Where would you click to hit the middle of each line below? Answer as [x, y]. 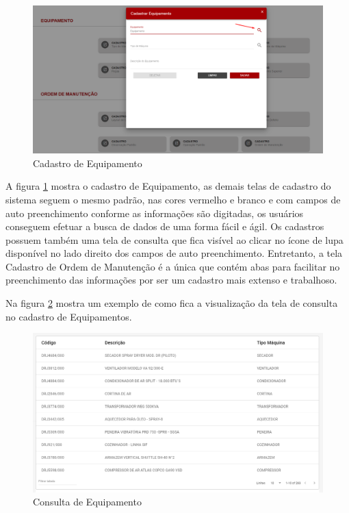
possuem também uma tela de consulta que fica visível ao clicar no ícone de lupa [174, 239]
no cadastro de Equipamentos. [69, 316]
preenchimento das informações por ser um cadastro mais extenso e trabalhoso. [171, 280]
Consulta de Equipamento [87, 502]
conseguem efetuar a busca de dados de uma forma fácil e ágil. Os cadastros [165, 226]
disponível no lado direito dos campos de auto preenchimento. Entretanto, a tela [174, 253]
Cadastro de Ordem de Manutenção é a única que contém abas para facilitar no [173, 266]
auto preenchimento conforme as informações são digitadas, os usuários [155, 213]
